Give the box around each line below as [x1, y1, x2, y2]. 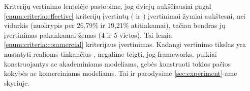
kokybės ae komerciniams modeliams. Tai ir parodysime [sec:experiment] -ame [4, 68, 237, 78]
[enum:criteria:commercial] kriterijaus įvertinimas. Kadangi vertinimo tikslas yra [4, 39, 246, 49]
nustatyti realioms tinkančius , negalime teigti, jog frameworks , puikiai [4, 48, 217, 59]
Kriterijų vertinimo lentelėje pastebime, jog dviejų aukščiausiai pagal [4, 1, 211, 11]
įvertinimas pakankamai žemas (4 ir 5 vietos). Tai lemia [4, 29, 172, 40]
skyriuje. [4, 77, 30, 88]
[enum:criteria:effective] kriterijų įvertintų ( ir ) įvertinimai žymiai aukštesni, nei [4, 10, 246, 21]
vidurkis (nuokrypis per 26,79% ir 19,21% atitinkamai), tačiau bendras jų [4, 20, 225, 30]
